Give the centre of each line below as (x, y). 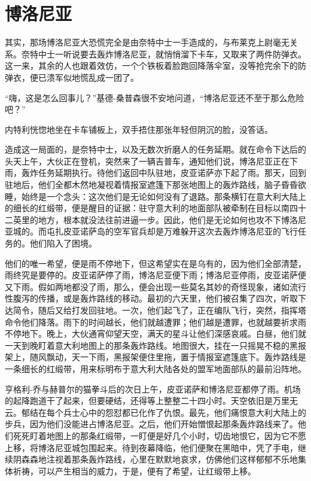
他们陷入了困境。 (63, 243)
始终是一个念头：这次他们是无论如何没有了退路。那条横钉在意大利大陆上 (164, 196)
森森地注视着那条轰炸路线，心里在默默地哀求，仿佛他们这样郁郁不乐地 (159, 459)
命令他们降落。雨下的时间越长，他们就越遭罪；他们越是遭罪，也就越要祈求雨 (155, 322)
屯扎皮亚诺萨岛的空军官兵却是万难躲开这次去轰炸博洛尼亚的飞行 (172, 231)
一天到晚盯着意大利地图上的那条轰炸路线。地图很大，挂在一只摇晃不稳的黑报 (155, 345)
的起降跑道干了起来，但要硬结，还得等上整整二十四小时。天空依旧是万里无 (151, 401)
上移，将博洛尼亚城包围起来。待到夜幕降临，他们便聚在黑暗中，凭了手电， (151, 447)
